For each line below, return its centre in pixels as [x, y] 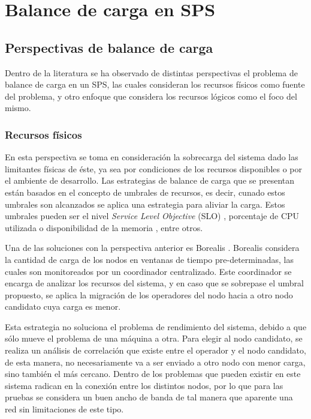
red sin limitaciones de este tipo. [64, 409]
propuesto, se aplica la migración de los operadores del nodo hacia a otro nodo [149, 294]
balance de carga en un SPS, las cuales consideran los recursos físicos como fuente [155, 84]
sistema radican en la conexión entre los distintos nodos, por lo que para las [144, 385]
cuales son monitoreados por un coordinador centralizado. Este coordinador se [148, 271]
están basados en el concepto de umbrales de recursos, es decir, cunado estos [145, 192]
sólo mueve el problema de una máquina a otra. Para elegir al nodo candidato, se [154, 338]
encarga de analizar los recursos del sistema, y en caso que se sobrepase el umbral [154, 283]
